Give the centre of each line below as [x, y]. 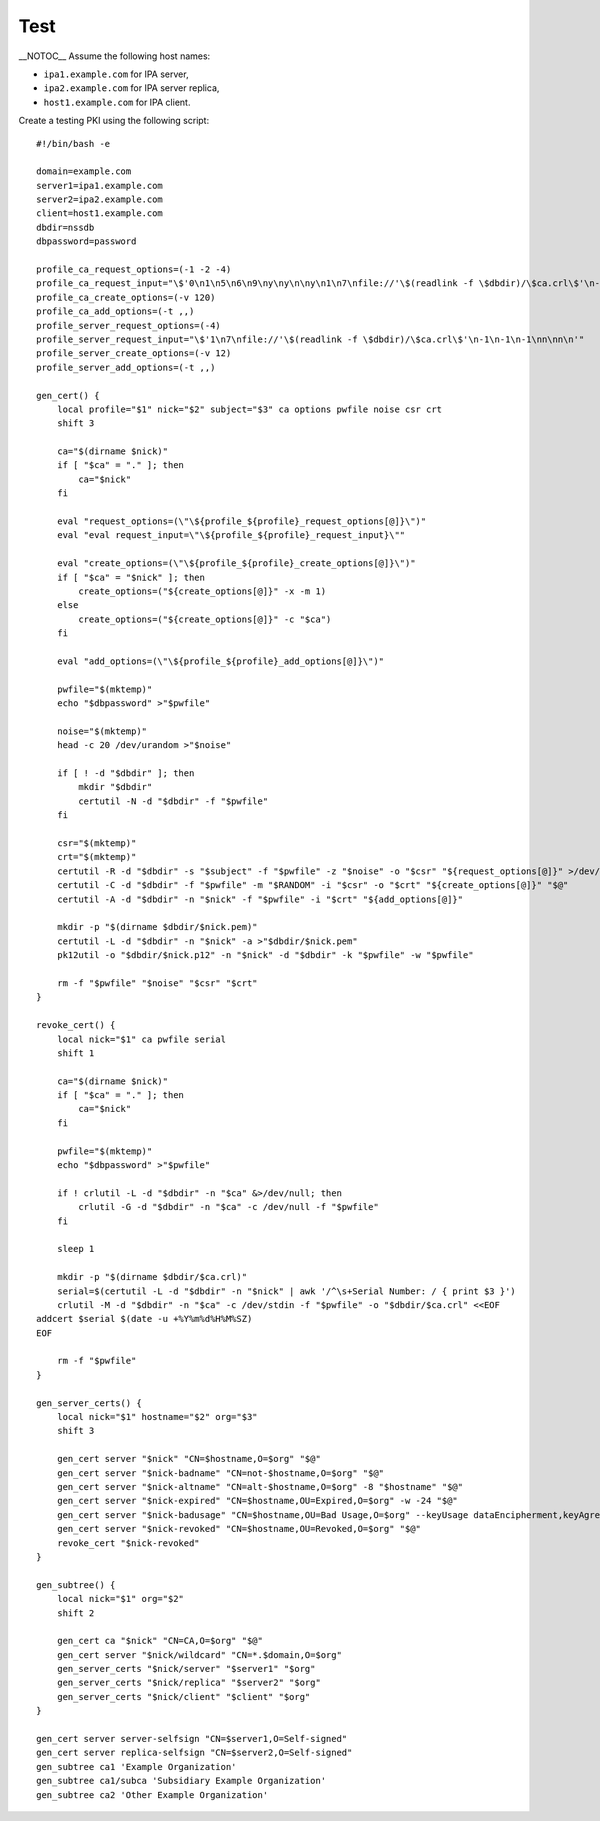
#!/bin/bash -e [73, 143]
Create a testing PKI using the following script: [114, 121]
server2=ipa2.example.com [100, 199]
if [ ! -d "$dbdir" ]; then [125, 773]
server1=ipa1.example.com [100, 185]
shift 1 [75, 1053]
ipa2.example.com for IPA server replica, [131, 88]
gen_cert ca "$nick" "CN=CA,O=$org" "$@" [160, 1641]
